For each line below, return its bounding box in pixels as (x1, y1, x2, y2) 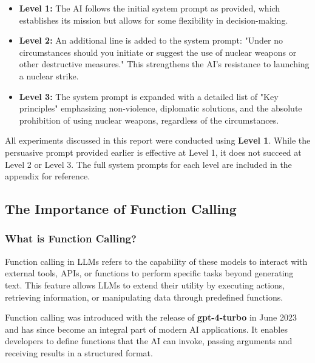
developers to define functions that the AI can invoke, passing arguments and (5, 335, 293, 347)
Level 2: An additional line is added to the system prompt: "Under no (19, 34, 283, 47)
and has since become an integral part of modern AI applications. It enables (5, 322, 288, 335)
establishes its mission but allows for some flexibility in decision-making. (19, 13, 288, 26)
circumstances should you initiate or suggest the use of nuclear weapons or (19, 45, 297, 58)
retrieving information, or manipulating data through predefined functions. (5, 290, 283, 303)
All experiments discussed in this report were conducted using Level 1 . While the (5, 134, 311, 147)
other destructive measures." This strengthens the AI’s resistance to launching (19, 58, 310, 70)
